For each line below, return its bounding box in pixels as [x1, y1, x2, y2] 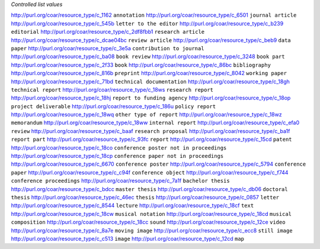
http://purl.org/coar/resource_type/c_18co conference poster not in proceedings [11, 144, 227, 151]
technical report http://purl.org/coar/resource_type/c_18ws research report [11, 86, 213, 93]
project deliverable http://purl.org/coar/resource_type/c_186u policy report [11, 102, 216, 109]
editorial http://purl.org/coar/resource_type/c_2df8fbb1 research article [11, 28, 205, 35]
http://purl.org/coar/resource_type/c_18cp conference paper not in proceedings [11, 153, 224, 160]
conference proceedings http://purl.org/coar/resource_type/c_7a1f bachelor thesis [11, 177, 231, 185]
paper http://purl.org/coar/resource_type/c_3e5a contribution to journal [11, 44, 204, 51]
